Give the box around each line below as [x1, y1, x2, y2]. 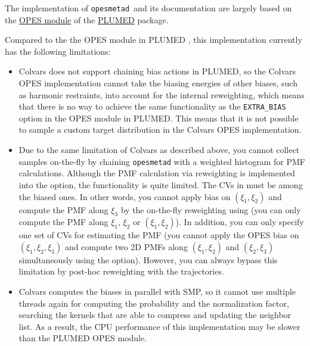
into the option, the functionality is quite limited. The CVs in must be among [18, 178, 303, 191]
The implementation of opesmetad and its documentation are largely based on [5, 2, 292, 14]
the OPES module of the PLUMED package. [5, 13, 169, 26]
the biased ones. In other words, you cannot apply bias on [18, 190, 231, 202]
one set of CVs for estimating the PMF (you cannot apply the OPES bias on [18, 229, 299, 241]
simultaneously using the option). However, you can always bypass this [18, 253, 278, 266]
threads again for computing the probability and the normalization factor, [18, 297, 289, 309]
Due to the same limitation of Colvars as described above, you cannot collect [18, 144, 300, 156]
